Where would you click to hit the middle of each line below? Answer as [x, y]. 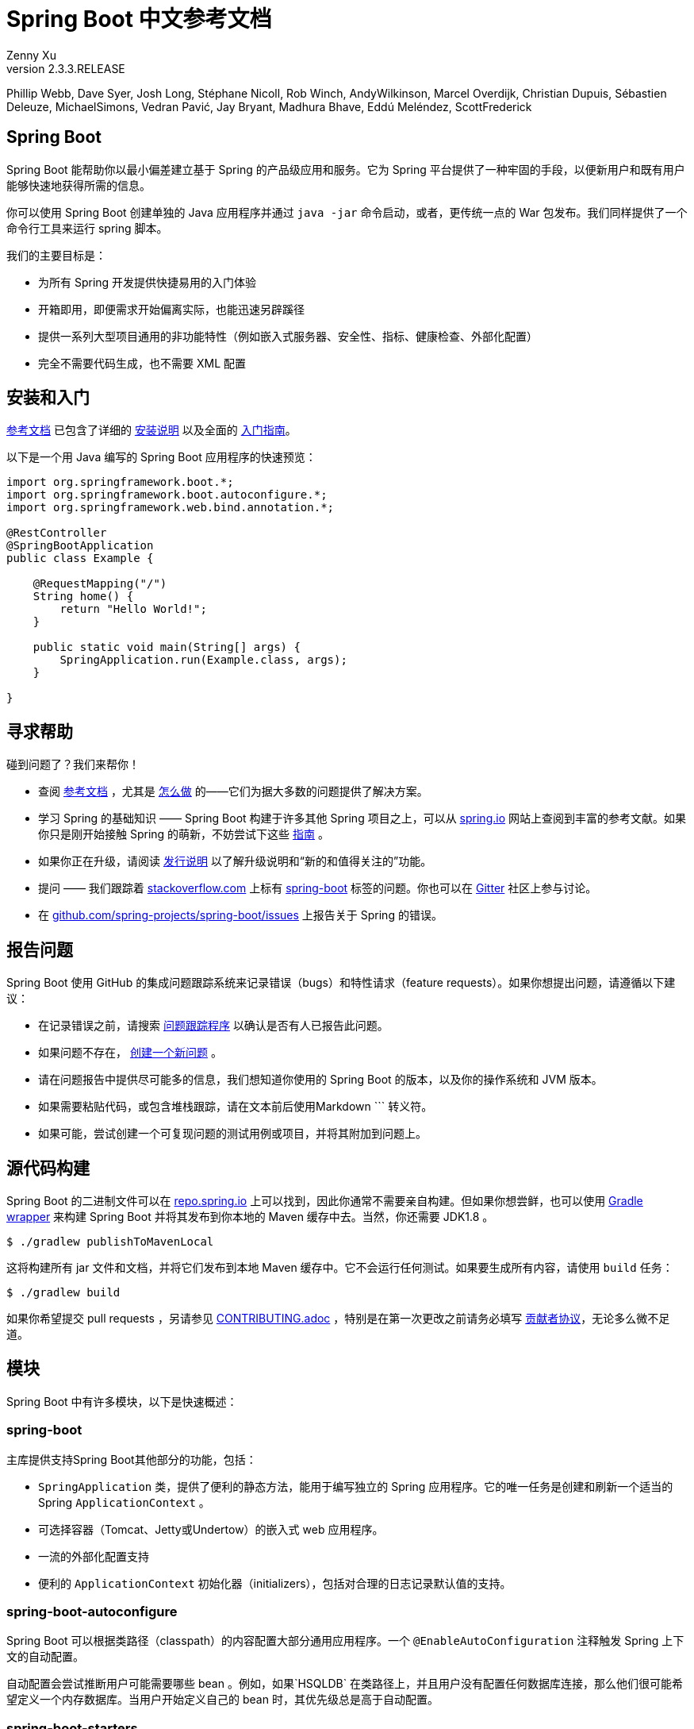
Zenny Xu [31, 55]
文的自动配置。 [45, 1657]
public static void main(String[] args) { [167, 647]
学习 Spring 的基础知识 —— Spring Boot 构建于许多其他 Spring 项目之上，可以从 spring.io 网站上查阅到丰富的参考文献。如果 [362, 818]
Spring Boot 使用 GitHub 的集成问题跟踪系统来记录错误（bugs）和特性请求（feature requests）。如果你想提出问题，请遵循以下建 [341, 983]
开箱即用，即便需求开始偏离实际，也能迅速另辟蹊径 [171, 309]
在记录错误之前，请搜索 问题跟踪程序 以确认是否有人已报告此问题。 [213, 1026]
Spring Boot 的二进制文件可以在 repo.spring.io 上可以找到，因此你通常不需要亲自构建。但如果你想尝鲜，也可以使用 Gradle [325, 1200]
